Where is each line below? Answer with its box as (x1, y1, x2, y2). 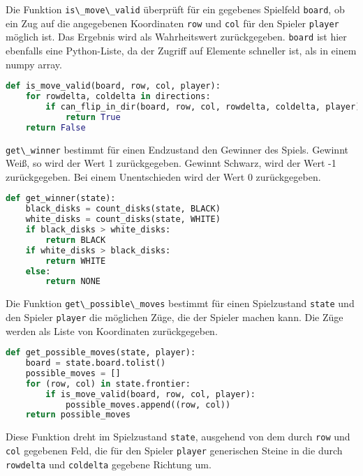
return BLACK (45, 235, 106, 245)
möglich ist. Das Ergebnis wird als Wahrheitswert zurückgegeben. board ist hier (6, 29, 347, 44)
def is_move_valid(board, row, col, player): (6, 81, 221, 91)
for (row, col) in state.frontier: (25, 378, 191, 389)
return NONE (45, 276, 101, 287)
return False (25, 122, 86, 133)
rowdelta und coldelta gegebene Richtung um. (6, 456, 212, 471)
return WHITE (45, 255, 106, 266)
